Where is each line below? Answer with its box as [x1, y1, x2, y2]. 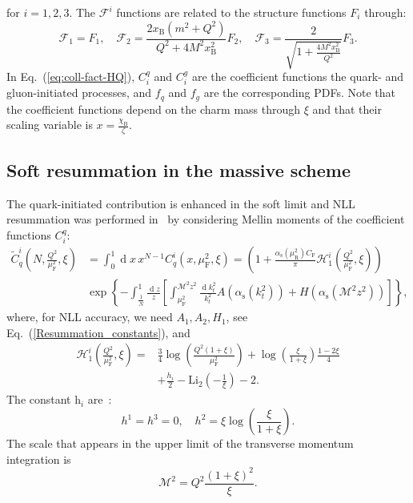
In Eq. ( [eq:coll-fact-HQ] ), [6, 68, 135, 85]
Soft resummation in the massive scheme [6, 157, 351, 182]
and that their [312, 100, 382, 117]
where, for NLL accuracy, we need [6, 308, 173, 325]
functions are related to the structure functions [116, 4, 347, 20]
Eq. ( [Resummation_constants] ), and [6, 324, 190, 340]
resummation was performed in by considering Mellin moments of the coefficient [6, 211, 405, 227]
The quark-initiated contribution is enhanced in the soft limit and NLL [6, 195, 355, 211]
